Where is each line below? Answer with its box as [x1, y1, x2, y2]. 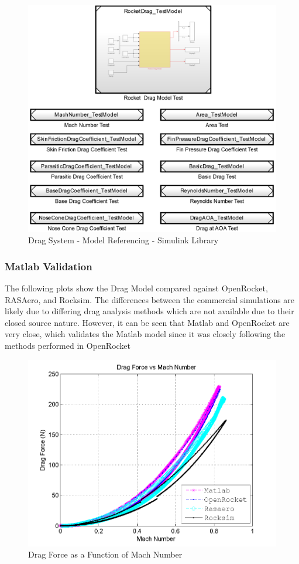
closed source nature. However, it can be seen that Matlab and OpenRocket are [5, 316, 290, 328]
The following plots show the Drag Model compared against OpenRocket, [5, 281, 268, 294]
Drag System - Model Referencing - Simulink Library [28, 234, 219, 246]
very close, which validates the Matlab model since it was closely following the [5, 328, 286, 340]
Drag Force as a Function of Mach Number [28, 548, 183, 560]
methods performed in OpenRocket [5, 339, 131, 351]
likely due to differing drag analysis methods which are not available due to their [5, 305, 294, 317]
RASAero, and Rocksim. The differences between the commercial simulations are [5, 293, 295, 305]
